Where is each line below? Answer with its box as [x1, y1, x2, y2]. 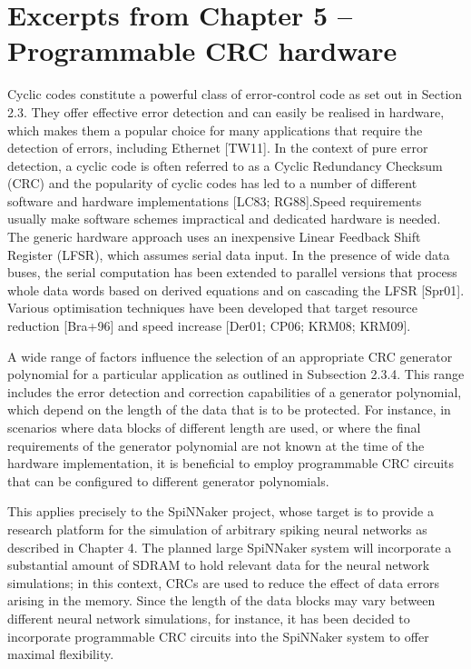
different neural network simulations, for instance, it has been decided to [7, 608, 410, 627]
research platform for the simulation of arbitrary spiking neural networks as [7, 519, 427, 538]
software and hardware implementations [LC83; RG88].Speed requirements [7, 191, 422, 210]
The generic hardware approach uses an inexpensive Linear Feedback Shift [7, 227, 421, 246]
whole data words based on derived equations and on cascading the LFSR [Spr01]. [7, 280, 465, 299]
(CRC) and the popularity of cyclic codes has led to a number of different [7, 174, 417, 193]
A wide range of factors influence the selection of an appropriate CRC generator [7, 346, 453, 365]
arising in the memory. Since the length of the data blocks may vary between [7, 591, 436, 610]
